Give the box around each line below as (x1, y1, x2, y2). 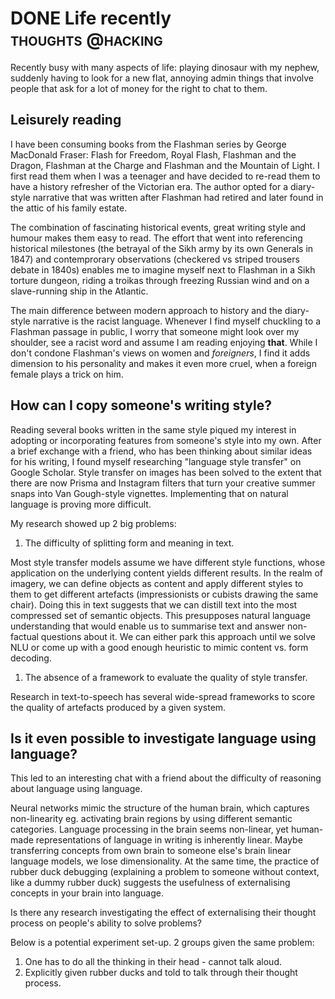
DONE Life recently (10, 7, 172, 30)
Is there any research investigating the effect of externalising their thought (10, 907, 317, 919)
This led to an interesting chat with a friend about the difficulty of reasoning (10, 772, 322, 784)
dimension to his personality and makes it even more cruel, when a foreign (10, 357, 317, 369)
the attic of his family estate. (10, 202, 128, 214)
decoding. (10, 652, 52, 664)
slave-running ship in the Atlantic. (10, 285, 149, 297)
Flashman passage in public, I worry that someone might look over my (10, 325, 300, 337)
